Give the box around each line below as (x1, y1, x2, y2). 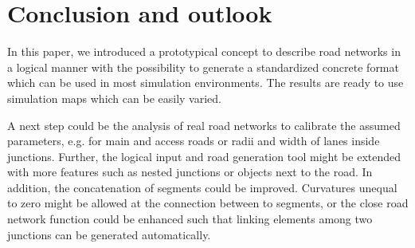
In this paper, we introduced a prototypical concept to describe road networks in (7, 43, 401, 60)
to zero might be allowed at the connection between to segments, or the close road (7, 195, 409, 211)
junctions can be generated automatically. (7, 226, 211, 242)
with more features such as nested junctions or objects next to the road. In (7, 163, 373, 180)
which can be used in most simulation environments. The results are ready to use (7, 74, 404, 91)
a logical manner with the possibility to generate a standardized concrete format (7, 58, 399, 75)
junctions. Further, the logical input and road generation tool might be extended (7, 148, 401, 164)
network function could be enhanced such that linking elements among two (7, 211, 373, 227)
